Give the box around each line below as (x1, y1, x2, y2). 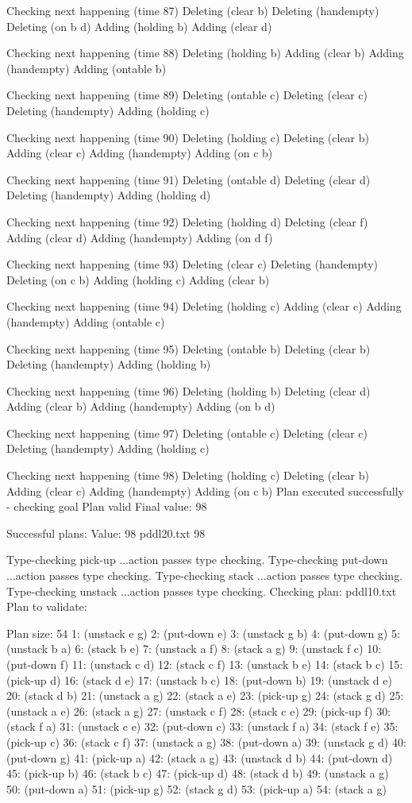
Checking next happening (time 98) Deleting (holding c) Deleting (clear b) (6, 467, 370, 484)
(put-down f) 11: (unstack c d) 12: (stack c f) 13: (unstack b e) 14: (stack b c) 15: (6, 656, 403, 672)
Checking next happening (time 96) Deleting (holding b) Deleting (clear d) (6, 382, 371, 399)
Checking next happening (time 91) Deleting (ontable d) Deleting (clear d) (6, 171, 371, 187)
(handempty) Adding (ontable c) (6, 313, 165, 330)
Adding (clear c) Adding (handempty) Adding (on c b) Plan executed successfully (6, 482, 404, 499)
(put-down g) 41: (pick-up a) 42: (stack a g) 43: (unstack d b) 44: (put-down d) (6, 749, 393, 766)
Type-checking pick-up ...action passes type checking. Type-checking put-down (6, 551, 388, 568)
